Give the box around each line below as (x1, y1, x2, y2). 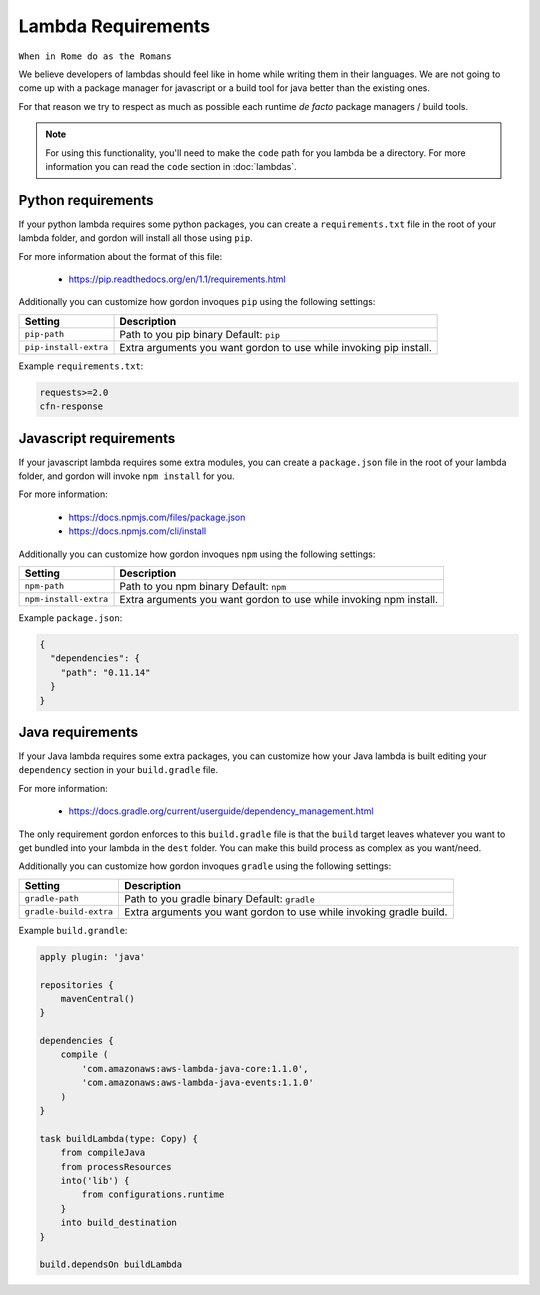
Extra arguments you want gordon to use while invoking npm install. (119, 592, 439, 606)
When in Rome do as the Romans (18, 50, 172, 62)
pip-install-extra (24, 342, 109, 353)
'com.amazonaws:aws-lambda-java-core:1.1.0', (81, 1063, 309, 1074)
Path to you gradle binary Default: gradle (124, 891, 315, 905)
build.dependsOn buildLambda (39, 1259, 183, 1270)
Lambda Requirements (18, 15, 211, 37)
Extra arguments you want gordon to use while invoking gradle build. (124, 905, 448, 919)
